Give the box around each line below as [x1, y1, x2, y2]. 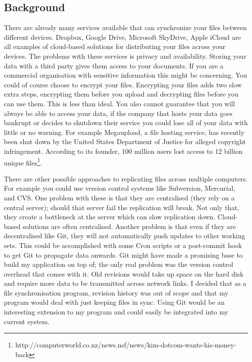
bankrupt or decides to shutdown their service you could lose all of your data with [4, 117, 248, 128]
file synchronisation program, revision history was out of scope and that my [4, 287, 229, 297]
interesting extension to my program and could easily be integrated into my [4, 307, 229, 317]
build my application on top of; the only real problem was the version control [4, 259, 234, 269]
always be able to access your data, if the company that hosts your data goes [4, 108, 233, 118]
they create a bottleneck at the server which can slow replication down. [4, 212, 216, 222]
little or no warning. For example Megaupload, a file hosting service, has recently [4, 127, 245, 137]
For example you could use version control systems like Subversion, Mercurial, [4, 183, 236, 193]
